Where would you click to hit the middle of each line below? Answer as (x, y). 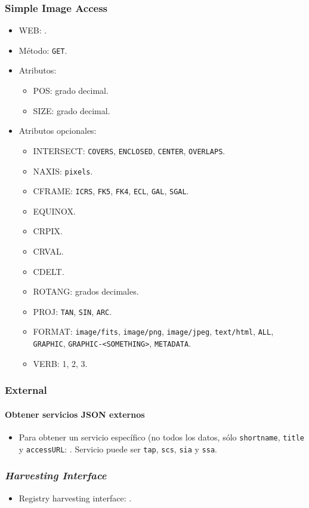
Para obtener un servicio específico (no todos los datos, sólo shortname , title (162, 437)
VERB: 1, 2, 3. (60, 363)
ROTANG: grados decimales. (86, 291)
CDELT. (49, 271)
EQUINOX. (54, 211)
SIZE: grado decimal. (72, 110)
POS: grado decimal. (71, 91)
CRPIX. (48, 231)
